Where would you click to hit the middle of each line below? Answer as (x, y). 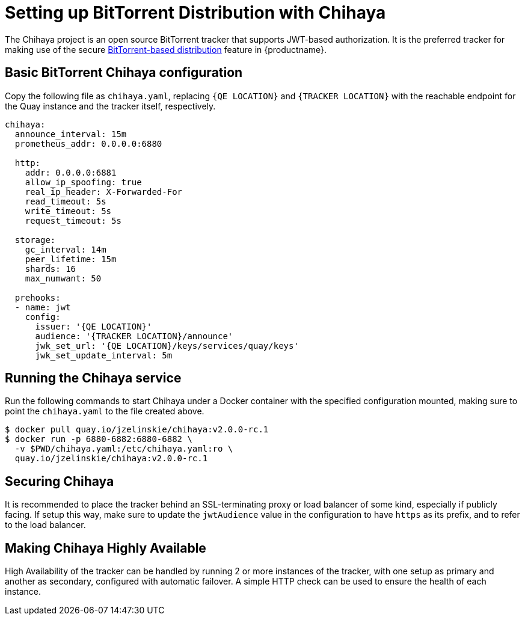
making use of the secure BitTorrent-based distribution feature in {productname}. (166, 49)
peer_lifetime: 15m (71, 259)
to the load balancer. (45, 525)
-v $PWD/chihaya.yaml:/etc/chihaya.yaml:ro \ (124, 449)
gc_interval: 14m (66, 249)
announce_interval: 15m (71, 134)
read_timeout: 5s (66, 201)
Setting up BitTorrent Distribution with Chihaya (195, 13)
